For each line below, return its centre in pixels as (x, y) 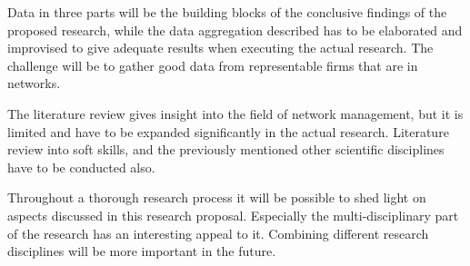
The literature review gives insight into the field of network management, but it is (235, 113)
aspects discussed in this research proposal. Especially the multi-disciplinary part (233, 215)
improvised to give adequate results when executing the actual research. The (220, 48)
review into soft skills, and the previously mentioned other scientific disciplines (226, 149)
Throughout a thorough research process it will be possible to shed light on (217, 197)
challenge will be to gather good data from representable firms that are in (213, 65)
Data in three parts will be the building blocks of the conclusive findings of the (227, 12)
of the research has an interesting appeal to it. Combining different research (218, 233)
